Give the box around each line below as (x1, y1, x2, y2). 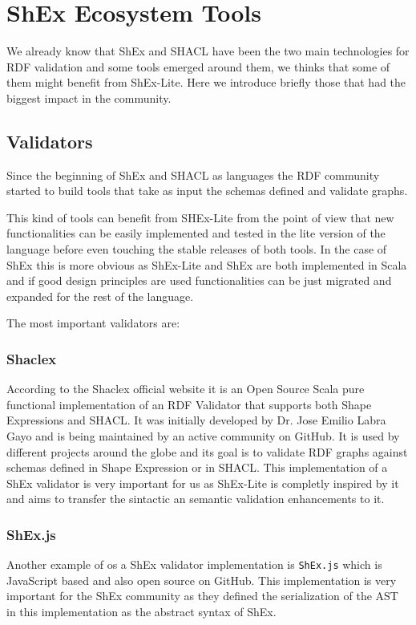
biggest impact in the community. (6, 89, 172, 106)
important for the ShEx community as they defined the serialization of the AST (6, 587, 398, 604)
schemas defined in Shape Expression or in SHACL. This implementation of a (6, 459, 388, 476)
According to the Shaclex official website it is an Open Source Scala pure (6, 380, 365, 397)
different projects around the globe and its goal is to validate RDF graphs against (6, 443, 408, 460)
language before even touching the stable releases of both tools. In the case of (6, 241, 387, 258)
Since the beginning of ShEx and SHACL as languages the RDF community (6, 166, 380, 183)
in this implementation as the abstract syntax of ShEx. (6, 603, 277, 620)
